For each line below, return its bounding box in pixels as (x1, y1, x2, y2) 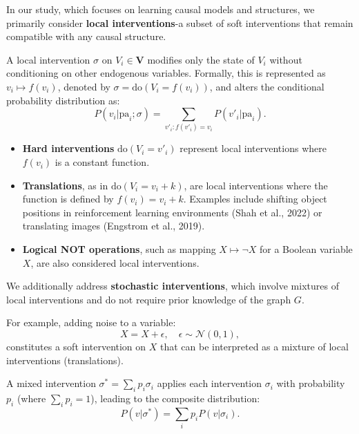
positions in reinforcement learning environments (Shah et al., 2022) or (22, 205, 322, 219)
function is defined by (22, 191, 114, 206)
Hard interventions (22, 141, 115, 155)
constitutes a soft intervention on (6, 339, 146, 354)
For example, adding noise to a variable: (6, 315, 176, 330)
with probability (276, 376, 345, 390)
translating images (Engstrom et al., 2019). (22, 218, 205, 233)
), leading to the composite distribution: (90, 391, 260, 405)
